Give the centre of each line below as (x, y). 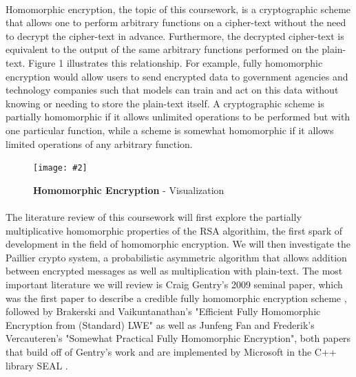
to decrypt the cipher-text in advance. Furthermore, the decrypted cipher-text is (175, 35)
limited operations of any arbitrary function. (99, 143)
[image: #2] (60, 168)
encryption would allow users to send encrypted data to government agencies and (177, 76)
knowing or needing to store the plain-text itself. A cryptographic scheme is (165, 103)
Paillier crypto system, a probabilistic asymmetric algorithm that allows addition (176, 257)
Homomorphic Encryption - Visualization (129, 190)
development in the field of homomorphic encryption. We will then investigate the (178, 244)
